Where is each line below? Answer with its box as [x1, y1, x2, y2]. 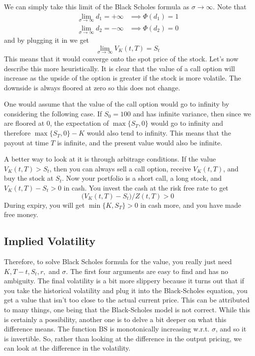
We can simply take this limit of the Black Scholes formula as [4, 1, 189, 11]
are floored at [4, 118, 45, 128]
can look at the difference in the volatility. [4, 343, 131, 353]
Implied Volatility [4, 233, 96, 248]
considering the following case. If [4, 108, 102, 118]
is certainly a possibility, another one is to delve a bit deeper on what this [4, 314, 227, 324]
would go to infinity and [150, 118, 224, 128]
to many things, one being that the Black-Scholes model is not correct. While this [4, 304, 251, 314]
